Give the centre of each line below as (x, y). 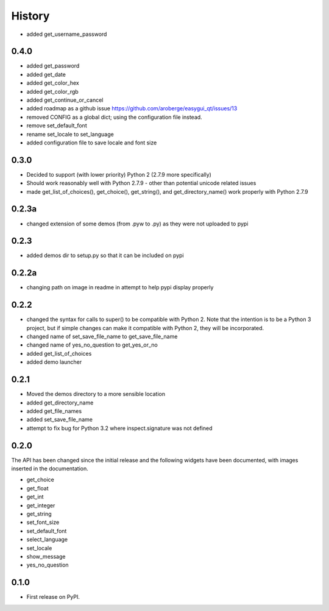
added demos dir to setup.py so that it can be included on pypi (105, 255)
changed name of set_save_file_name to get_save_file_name (102, 337)
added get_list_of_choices (59, 353)
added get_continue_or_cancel (65, 100)
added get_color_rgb (52, 91)
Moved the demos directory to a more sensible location (96, 394)
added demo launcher (54, 362)
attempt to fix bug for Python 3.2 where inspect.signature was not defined (119, 428)
